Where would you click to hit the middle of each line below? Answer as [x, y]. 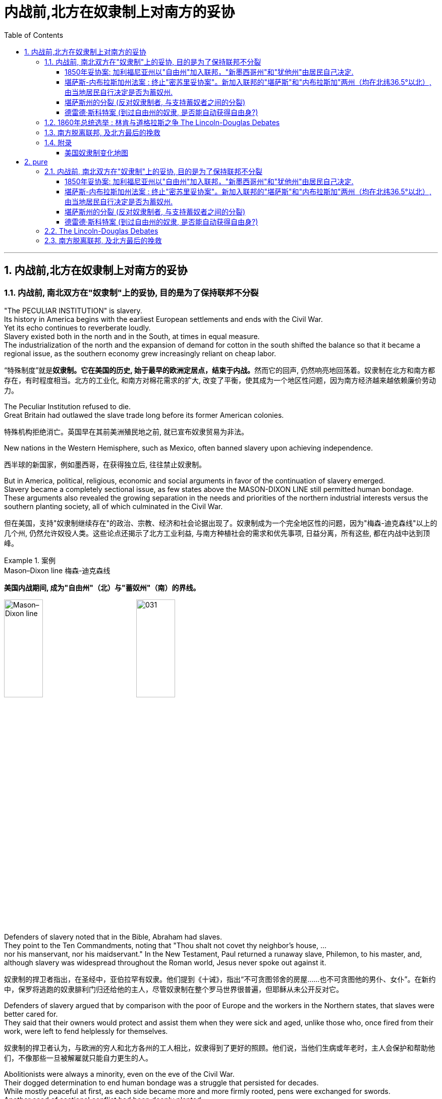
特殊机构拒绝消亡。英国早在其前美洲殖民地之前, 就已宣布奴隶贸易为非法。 [126, 431]
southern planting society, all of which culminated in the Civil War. [114, 506]
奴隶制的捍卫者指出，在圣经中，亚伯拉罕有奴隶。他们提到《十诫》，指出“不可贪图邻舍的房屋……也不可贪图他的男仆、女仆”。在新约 [220, 979]
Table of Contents [34, 35]
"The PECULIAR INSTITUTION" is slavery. [73, 310]
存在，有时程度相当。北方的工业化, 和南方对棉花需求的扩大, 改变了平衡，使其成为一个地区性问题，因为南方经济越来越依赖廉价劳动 [220, 380]
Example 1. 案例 [30, 560]
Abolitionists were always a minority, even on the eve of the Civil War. [119, 1074]
